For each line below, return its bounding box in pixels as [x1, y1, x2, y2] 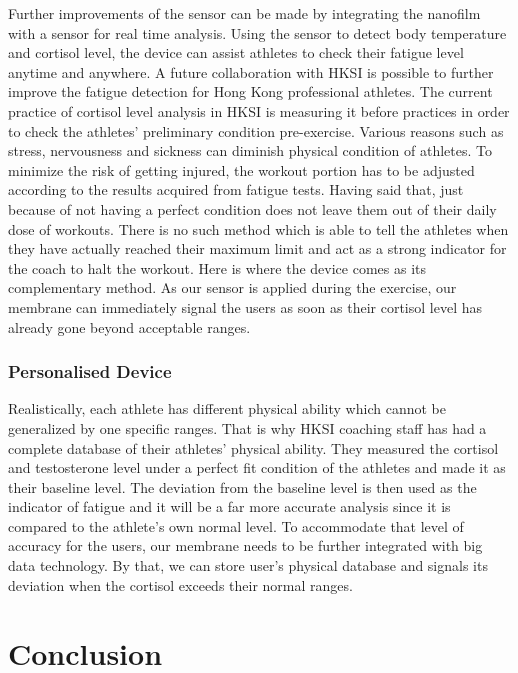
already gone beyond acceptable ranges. [8, 316, 251, 337]
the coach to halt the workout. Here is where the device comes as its [8, 257, 426, 278]
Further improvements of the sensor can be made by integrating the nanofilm [8, 3, 481, 23]
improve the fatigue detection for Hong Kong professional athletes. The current [8, 81, 493, 102]
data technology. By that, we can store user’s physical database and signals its [8, 555, 488, 576]
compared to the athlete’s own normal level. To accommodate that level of [8, 515, 464, 536]
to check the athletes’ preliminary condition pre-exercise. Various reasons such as [8, 120, 504, 141]
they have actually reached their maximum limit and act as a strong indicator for [8, 238, 507, 259]
